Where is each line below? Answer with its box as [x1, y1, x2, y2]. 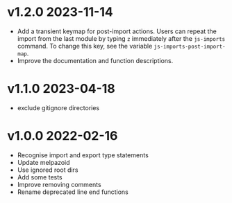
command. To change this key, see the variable [17, 42, 153, 50]
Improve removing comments [17, 180, 102, 188]
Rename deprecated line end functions [17, 188, 129, 196]
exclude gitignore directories [17, 103, 99, 112]
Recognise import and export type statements [17, 150, 149, 159]
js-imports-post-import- [154, 43, 226, 50]
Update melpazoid [17, 158, 71, 166]
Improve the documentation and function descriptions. [17, 56, 174, 64]
